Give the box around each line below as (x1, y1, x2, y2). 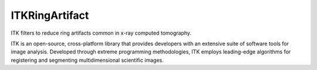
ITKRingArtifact (11, 9, 89, 22)
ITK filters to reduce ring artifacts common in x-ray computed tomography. (11, 29, 192, 36)
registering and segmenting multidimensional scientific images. (11, 56, 164, 64)
